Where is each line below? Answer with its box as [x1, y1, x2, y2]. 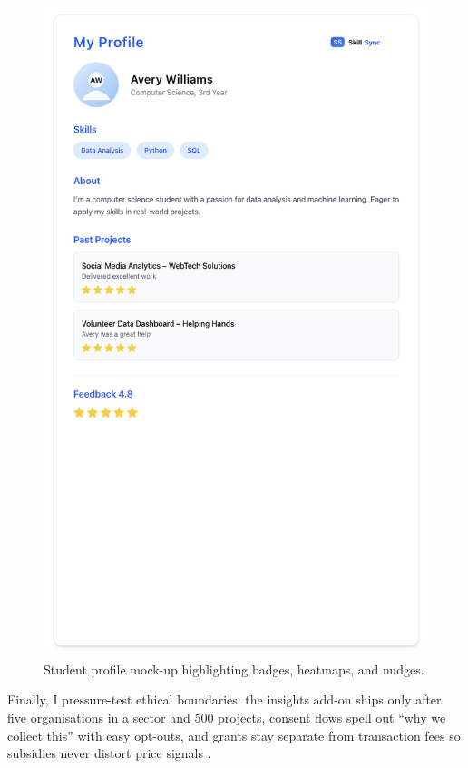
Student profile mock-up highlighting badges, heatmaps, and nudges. [44, 659, 424, 678]
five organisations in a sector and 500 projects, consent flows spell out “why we [7, 708, 446, 727]
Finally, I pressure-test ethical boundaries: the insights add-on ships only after [7, 690, 442, 709]
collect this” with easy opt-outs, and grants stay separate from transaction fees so [7, 725, 461, 744]
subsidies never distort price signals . [7, 743, 211, 763]
